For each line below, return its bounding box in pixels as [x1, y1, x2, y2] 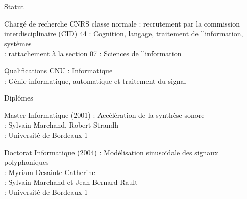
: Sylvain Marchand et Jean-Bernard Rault [4, 177, 138, 187]
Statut [4, 1, 24, 11]
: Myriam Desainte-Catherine [4, 166, 95, 177]
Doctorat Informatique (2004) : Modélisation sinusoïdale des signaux [4, 146, 218, 157]
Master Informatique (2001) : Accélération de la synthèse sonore [4, 109, 205, 120]
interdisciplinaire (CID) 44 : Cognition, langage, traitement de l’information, [4, 28, 243, 39]
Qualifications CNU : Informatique [4, 65, 113, 76]
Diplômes [4, 92, 33, 103]
